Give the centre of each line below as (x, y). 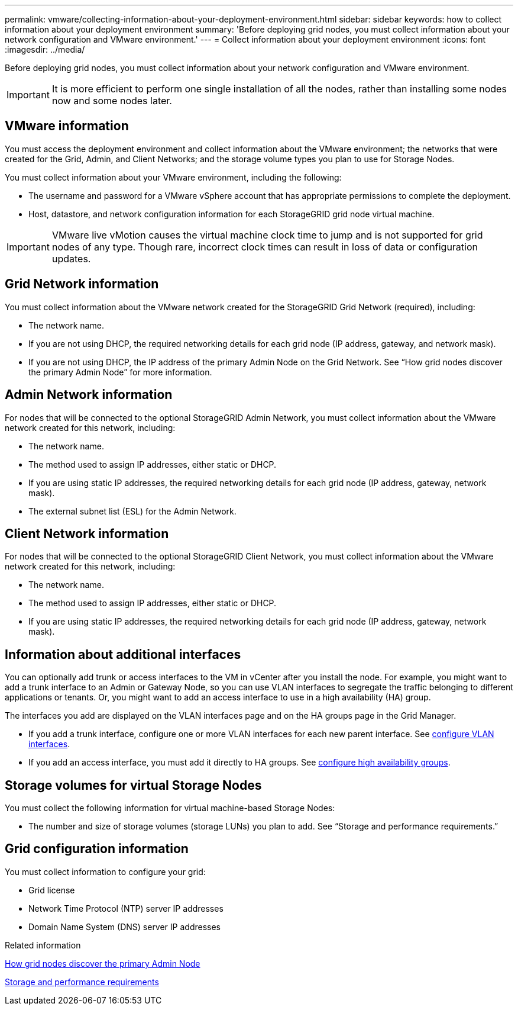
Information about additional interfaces (123, 654)
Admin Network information (89, 395)
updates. (71, 258)
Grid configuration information (97, 849)
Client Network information (87, 533)
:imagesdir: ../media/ (45, 49)
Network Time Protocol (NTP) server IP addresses (126, 908)
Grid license (52, 890)
